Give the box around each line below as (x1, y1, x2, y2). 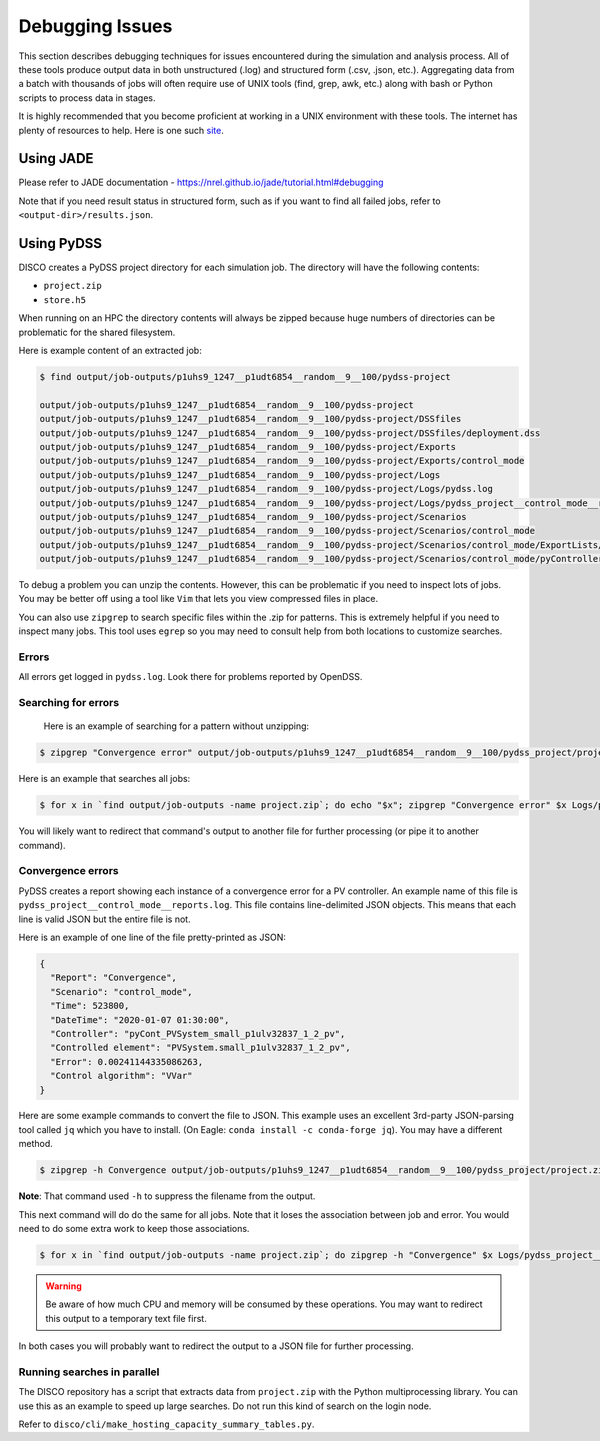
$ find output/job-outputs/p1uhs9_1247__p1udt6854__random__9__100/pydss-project (39, 371, 452, 383)
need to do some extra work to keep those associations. (18, 1223, 250, 1235)
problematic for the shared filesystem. (18, 326, 176, 338)
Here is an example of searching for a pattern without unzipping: (43, 720, 310, 732)
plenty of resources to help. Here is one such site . (18, 124, 225, 136)
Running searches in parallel (18, 1365, 160, 1379)
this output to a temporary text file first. (45, 1312, 207, 1324)
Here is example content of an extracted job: (18, 345, 202, 357)
